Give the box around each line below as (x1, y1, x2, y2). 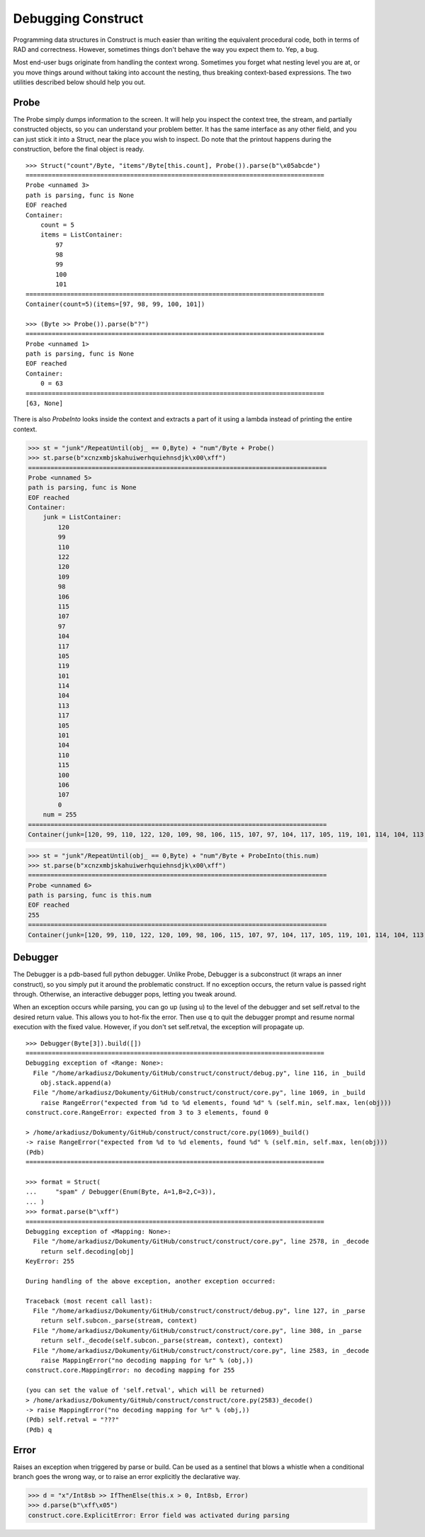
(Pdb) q (25, 1426, 52, 1434)
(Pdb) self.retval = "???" (25, 1416, 120, 1424)
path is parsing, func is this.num (28, 891, 152, 900)
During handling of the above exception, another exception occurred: (25, 1277, 276, 1285)
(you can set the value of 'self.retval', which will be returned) (25, 1386, 265, 1395)
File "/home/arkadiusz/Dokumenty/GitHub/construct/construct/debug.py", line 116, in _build (33, 1069, 366, 1077)
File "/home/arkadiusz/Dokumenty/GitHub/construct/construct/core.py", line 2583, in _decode (33, 1346, 370, 1354)
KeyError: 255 (25, 1257, 74, 1266)
